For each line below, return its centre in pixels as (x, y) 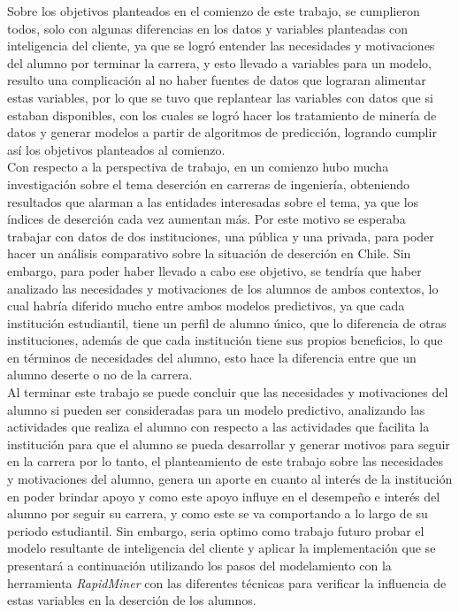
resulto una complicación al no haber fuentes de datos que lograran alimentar (217, 80)
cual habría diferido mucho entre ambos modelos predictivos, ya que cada (206, 306)
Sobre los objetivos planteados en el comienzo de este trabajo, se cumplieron (214, 11)
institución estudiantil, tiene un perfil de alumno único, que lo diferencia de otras (227, 322)
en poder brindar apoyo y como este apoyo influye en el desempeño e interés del (224, 496)
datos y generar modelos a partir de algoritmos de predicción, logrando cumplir (222, 132)
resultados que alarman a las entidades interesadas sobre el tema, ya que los (213, 201)
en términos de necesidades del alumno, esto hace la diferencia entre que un (212, 357)
